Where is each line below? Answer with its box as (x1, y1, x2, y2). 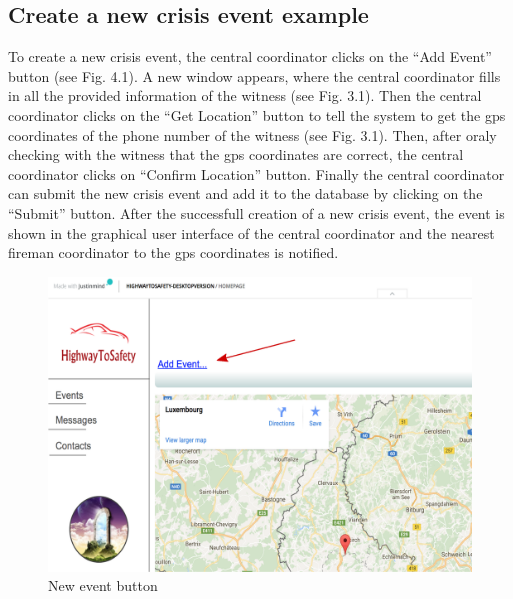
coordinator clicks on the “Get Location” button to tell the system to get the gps (8, 104, 506, 125)
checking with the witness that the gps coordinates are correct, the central (8, 144, 464, 165)
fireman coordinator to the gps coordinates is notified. (8, 242, 339, 263)
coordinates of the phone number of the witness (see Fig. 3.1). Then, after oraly (8, 124, 497, 145)
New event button (48, 575, 158, 596)
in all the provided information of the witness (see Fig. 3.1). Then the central (8, 85, 482, 106)
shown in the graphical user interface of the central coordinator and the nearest (8, 222, 495, 243)
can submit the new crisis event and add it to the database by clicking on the (8, 183, 483, 204)
